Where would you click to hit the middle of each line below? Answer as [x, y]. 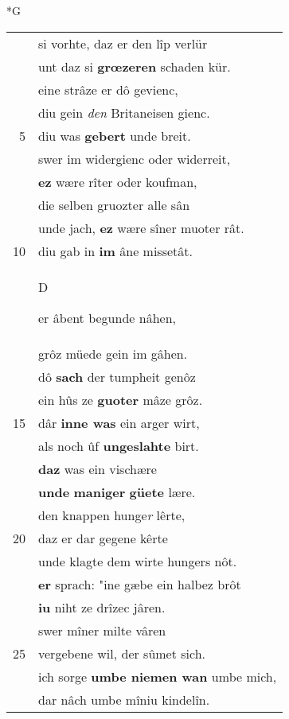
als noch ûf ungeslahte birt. [119, 445]
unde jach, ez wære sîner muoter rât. [141, 227]
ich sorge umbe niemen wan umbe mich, [158, 676]
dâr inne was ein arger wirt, [119, 422]
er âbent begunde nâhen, [107, 317]
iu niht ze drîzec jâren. [102, 607]
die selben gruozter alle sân [114, 204]
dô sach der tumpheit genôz [117, 376]
